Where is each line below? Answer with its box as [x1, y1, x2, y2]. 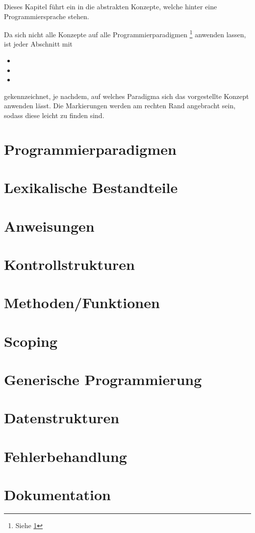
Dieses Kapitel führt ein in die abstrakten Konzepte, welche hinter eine [4, 1, 217, 11]
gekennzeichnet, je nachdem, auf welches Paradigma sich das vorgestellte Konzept [4, 91, 249, 101]
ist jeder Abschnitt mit [4, 39, 73, 49]
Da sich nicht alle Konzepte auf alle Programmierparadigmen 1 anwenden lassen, [4, 28, 246, 39]
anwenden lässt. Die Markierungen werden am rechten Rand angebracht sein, [4, 100, 236, 111]
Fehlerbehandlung [4, 446, 127, 466]
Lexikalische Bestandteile [4, 177, 178, 197]
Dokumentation [4, 485, 111, 505]
